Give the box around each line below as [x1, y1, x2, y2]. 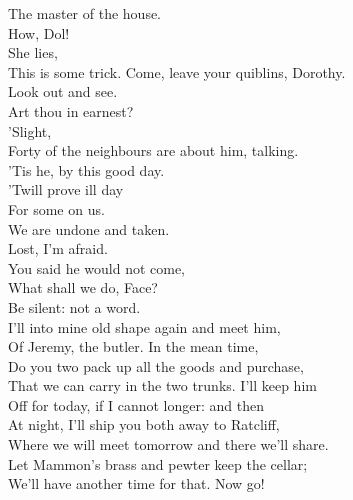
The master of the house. [8, 3, 162, 23]
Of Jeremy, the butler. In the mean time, [8, 336, 259, 357]
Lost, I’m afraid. [8, 238, 108, 259]
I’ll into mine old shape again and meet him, [8, 316, 281, 337]
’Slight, [8, 120, 52, 141]
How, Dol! [8, 22, 70, 43]
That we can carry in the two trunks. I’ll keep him [8, 375, 317, 396]
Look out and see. [8, 81, 118, 102]
